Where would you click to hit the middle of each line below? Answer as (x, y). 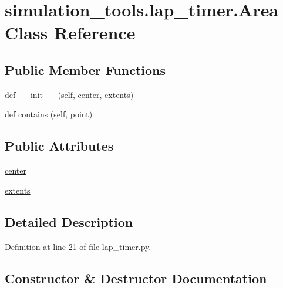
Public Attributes (59, 146)
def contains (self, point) (49, 114)
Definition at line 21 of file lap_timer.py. (78, 246)
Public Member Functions (85, 70)
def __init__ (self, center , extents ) (69, 94)
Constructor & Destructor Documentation (136, 278)
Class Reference (70, 33)
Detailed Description (69, 221)
